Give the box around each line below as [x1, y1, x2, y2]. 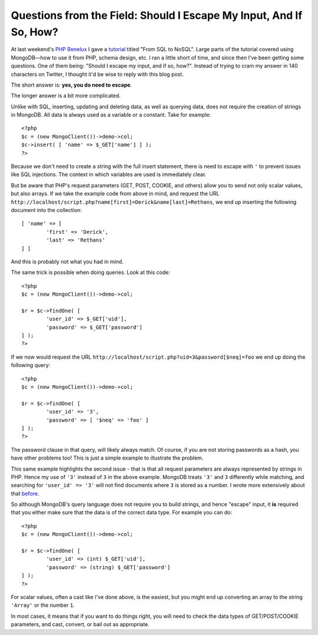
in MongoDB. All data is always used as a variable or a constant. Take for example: [11, 111, 211, 118]
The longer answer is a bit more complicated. [11, 92, 121, 100]
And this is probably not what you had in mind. [11, 258, 124, 265]
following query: [11, 362, 51, 369]
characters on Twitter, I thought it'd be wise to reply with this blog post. [11, 71, 184, 78]
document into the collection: [11, 206, 82, 213]
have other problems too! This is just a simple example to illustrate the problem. [11, 454, 204, 462]
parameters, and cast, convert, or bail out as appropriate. [11, 621, 150, 628]
